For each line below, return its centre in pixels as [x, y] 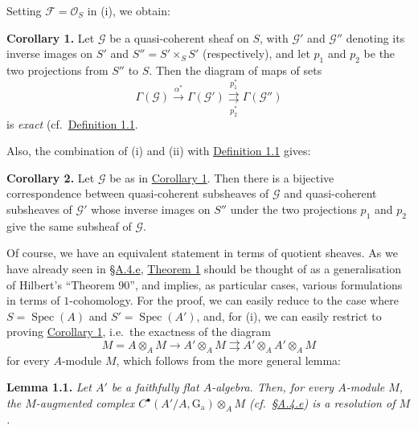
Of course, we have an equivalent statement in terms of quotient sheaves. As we [202, 253]
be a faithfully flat [155, 387]
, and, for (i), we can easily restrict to [289, 315]
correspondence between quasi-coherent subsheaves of [138, 193]
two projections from [57, 70]
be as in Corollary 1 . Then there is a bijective [222, 177]
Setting [24, 10]
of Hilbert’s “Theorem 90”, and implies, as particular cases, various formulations [205, 284]
